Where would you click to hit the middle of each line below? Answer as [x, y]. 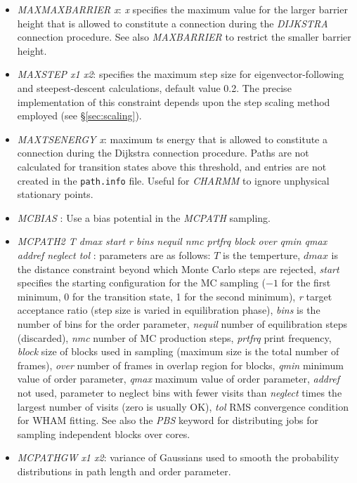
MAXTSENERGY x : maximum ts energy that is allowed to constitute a [172, 139]
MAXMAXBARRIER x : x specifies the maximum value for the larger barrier [182, 9]
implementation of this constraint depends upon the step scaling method [174, 101]
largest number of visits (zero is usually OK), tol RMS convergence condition [183, 406]
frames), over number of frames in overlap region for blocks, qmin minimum [180, 365]
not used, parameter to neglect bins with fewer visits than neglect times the [180, 392]
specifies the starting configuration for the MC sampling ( [141, 283]
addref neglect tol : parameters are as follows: [114, 254]
